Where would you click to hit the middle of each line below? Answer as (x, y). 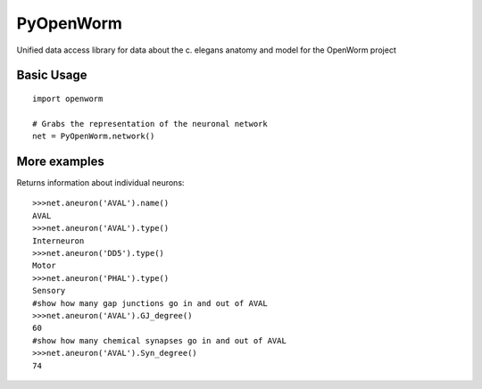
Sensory (49, 291)
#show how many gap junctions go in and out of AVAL (150, 303)
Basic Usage (52, 75)
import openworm (68, 99)
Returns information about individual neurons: (100, 183)
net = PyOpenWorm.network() (94, 137)
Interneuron (58, 240)
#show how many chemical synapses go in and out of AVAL (160, 340)
